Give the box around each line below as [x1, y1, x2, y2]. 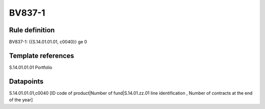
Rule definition [9, 26, 55, 34]
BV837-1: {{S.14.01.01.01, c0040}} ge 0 [9, 39, 87, 45]
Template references [9, 51, 75, 60]
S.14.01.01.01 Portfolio [9, 64, 53, 70]
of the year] [9, 97, 33, 103]
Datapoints [9, 77, 44, 86]
